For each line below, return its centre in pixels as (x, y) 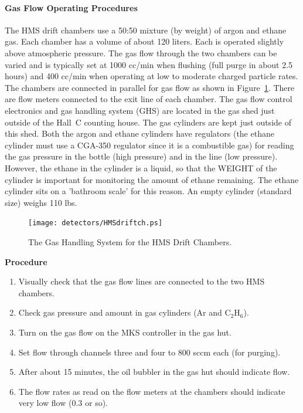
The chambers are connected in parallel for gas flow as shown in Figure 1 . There (150, 87)
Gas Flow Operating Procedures (71, 7)
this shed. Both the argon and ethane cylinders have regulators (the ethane (139, 133)
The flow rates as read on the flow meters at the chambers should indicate (152, 391)
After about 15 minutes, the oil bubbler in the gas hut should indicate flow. (154, 372)
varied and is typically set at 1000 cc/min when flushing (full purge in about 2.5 (149, 64)
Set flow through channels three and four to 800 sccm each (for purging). (149, 352)
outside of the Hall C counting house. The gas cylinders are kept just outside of (148, 122)
